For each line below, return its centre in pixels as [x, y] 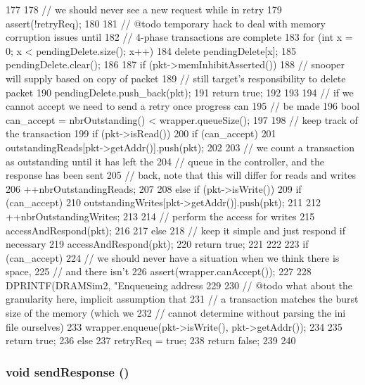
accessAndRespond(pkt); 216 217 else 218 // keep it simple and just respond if [176, 230]
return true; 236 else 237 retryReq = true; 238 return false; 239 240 [151, 340]
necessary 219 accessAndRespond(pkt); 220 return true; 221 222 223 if [157, 244]
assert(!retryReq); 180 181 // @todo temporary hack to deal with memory [166, 23]
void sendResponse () [68, 371]
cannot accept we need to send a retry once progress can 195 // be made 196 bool [183, 106]
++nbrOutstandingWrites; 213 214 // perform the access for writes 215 [160, 216]
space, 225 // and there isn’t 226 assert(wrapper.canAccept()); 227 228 [159, 271]
